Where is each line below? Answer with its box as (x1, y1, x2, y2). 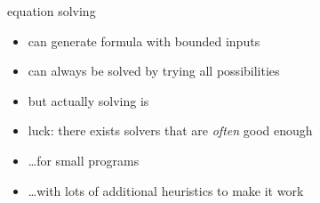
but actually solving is (28, 91, 149, 110)
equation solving (7, 2, 96, 20)
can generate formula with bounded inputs (28, 31, 260, 50)
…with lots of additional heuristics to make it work (28, 181, 304, 199)
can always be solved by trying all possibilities (28, 61, 280, 80)
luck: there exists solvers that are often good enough (28, 121, 313, 140)
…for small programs (28, 150, 140, 169)
